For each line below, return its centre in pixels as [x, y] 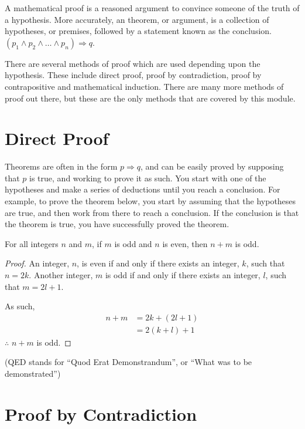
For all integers [32, 243]
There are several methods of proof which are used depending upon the [133, 63]
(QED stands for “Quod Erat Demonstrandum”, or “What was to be [128, 362]
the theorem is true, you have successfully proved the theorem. [117, 224]
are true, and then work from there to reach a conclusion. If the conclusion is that [152, 212]
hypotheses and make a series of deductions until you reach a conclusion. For [143, 189]
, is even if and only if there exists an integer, [158, 263]
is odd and [133, 243]
